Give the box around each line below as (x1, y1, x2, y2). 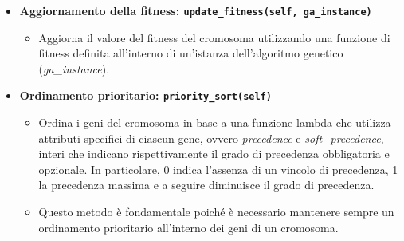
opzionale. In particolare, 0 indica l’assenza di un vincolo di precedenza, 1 (38, 160, 398, 177)
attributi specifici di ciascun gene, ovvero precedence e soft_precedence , (38, 129, 384, 146)
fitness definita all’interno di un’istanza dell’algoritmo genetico (38, 45, 343, 61)
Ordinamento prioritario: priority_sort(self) (19, 87, 272, 104)
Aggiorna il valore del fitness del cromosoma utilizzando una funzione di (38, 29, 390, 45)
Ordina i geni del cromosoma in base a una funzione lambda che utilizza (38, 114, 391, 131)
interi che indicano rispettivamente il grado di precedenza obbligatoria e (38, 145, 390, 162)
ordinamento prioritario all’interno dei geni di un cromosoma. (38, 219, 339, 235)
